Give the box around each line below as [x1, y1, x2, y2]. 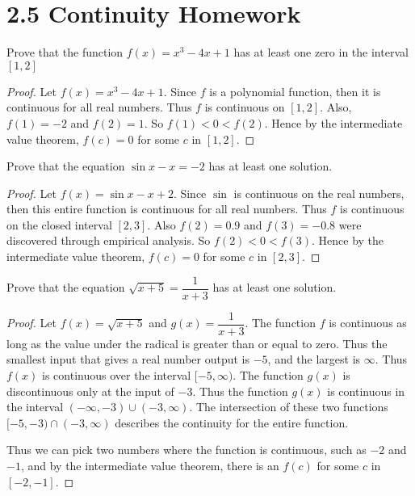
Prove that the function [6, 44, 124, 61]
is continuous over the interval [42, 366, 191, 383]
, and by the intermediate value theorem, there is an [20, 456, 279, 473]
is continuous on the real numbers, [233, 184, 405, 201]
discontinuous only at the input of [6, 382, 174, 399]
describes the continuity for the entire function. [115, 414, 349, 431]
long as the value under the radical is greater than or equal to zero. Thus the [6, 334, 388, 351]
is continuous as [329, 314, 407, 331]
